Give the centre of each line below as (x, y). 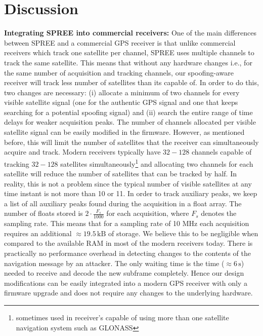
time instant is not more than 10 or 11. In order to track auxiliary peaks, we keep (131, 193)
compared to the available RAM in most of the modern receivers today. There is (128, 243)
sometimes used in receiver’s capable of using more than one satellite (122, 318)
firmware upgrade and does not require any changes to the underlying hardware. (128, 293)
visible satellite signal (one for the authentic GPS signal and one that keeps (121, 102)
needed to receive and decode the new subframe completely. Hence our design (124, 273)
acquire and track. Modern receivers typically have (82, 152)
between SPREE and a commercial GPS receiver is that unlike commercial (120, 42)
